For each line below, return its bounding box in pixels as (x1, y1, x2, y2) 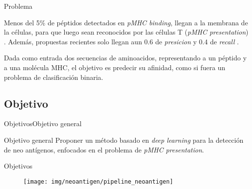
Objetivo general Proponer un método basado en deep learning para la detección (4, 134, 244, 145)
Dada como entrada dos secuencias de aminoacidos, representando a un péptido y (4, 53, 247, 63)
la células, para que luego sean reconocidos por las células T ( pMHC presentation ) (4, 27, 249, 37)
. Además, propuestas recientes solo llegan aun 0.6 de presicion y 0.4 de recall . (4, 36, 239, 46)
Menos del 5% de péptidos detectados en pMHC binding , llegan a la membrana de (4, 17, 248, 27)
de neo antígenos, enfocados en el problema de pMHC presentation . (4, 144, 204, 154)
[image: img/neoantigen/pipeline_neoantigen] (23, 178, 173, 185)
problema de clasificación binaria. (4, 72, 103, 82)
